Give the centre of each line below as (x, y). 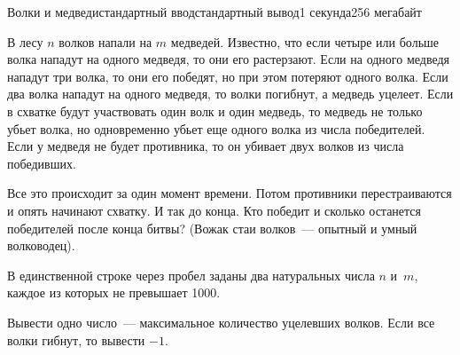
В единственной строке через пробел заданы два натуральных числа (191, 275)
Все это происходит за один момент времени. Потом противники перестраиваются (230, 193)
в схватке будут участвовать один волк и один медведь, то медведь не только (215, 110)
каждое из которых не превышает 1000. (114, 292)
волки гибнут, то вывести (76, 339)
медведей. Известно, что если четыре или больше (305, 41)
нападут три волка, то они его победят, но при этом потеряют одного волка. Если (228, 76)
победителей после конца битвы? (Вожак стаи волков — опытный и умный (212, 228)
